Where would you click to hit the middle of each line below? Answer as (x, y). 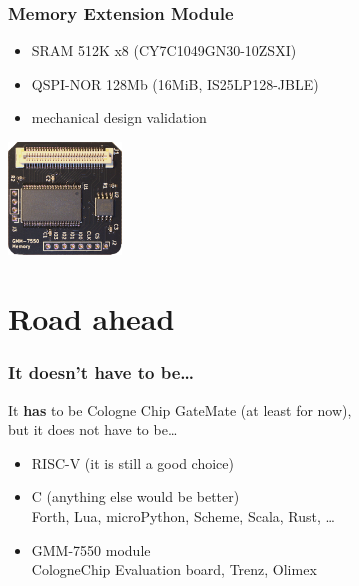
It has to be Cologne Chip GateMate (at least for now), (180, 409)
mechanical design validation (119, 117)
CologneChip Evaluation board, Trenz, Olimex (174, 569)
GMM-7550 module (91, 549)
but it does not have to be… (93, 429)
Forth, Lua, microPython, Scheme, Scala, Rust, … (183, 515)
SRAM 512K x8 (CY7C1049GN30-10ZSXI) (164, 50)
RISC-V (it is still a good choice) (132, 462)
